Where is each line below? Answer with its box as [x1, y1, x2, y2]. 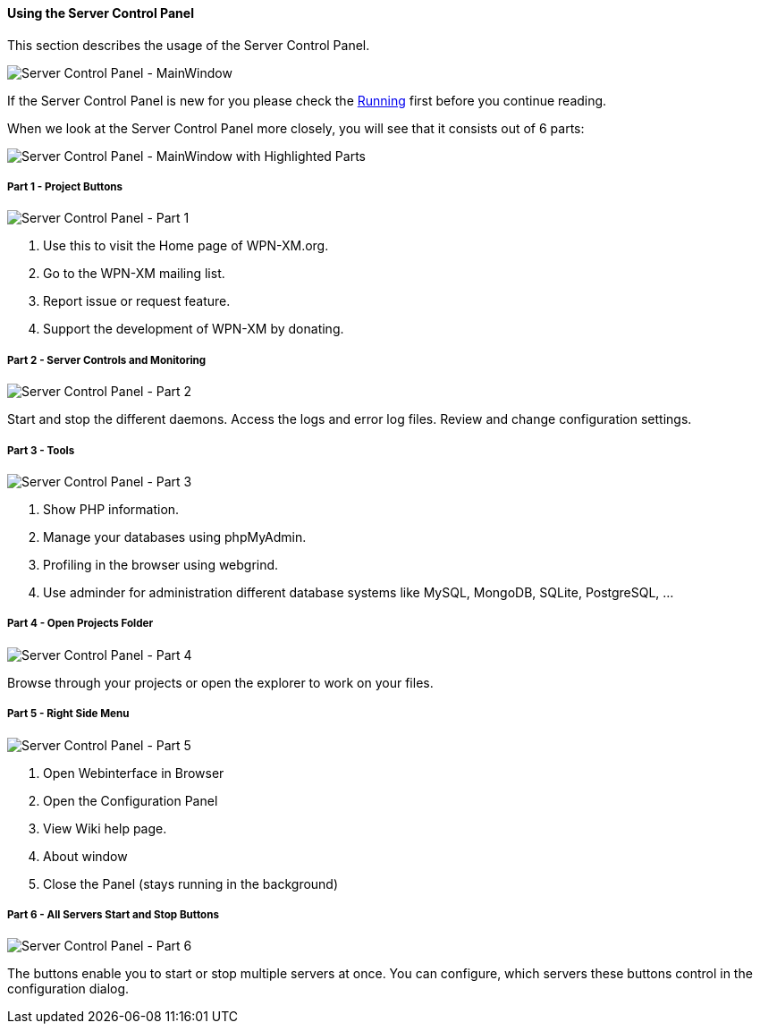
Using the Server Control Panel [7, 5, 194, 21]
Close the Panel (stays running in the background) [43, 875, 339, 892]
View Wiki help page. [43, 820, 167, 836]
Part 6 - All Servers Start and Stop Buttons [7, 908, 219, 921]
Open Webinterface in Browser [43, 765, 224, 781]
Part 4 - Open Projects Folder [7, 617, 154, 630]
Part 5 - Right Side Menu [7, 707, 130, 721]
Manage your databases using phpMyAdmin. [43, 528, 307, 545]
